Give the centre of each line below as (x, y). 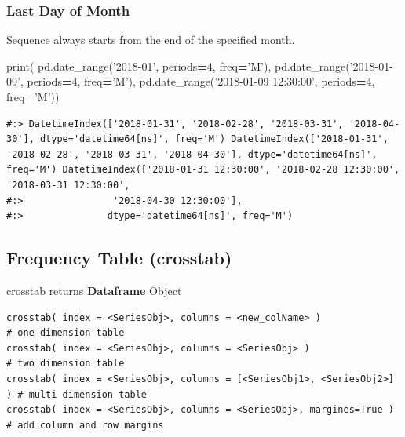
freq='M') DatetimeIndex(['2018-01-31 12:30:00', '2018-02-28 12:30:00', (203, 170)
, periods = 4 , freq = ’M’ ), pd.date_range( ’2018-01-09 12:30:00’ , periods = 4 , (197, 81)
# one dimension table (66, 333)
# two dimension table (66, 364)
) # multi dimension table (77, 394)
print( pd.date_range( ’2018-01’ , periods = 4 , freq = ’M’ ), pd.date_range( (178, 66)
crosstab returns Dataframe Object (94, 290)
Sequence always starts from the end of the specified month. (151, 40)
